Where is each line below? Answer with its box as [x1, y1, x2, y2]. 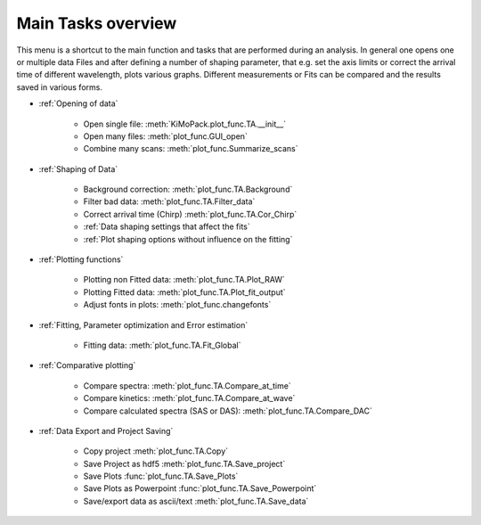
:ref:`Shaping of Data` [38, 163, 118, 174]
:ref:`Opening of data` [38, 98, 118, 109]
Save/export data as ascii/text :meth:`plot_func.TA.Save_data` [83, 496, 309, 506]
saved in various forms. [16, 81, 102, 93]
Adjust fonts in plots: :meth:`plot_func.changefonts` [83, 299, 272, 310]
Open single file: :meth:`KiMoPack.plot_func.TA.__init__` [83, 119, 287, 129]
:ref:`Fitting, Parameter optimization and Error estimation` [38, 319, 249, 330]
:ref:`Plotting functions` [38, 254, 124, 265]
